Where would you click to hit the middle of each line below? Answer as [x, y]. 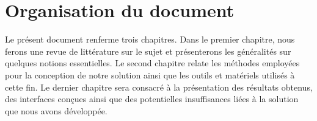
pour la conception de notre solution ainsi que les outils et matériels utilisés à [150, 74]
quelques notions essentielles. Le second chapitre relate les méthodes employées [152, 63]
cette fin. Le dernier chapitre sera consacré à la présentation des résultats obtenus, [159, 87]
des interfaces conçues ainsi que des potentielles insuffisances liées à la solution [152, 99]
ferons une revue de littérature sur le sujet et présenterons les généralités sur [148, 51]
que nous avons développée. [56, 110]
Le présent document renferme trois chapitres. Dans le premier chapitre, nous [150, 39]
